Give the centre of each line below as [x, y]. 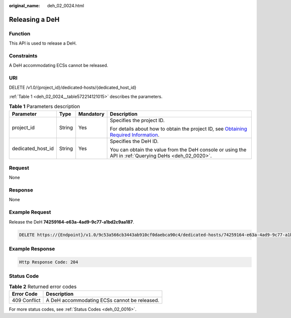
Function [20, 33]
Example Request [30, 212]
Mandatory [91, 114]
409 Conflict [26, 300]
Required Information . [135, 135]
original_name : [24, 6]
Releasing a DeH [34, 19]
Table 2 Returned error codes [43, 286]
